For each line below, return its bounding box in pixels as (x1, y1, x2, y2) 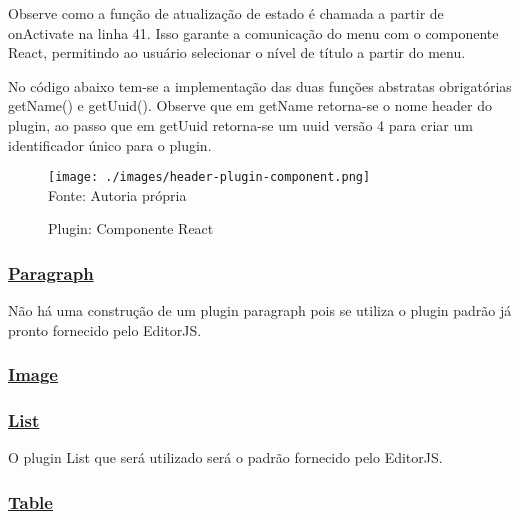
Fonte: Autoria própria (48, 184, 187, 205)
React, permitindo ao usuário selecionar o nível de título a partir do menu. (8, 42, 466, 63)
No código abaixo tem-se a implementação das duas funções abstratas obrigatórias (8, 75, 512, 96)
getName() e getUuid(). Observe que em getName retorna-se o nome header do (8, 95, 493, 116)
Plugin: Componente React (48, 218, 214, 239)
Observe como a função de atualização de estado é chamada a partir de (8, 3, 444, 23)
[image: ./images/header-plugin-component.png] (48, 170, 371, 185)
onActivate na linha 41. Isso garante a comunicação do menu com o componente (8, 22, 499, 43)
